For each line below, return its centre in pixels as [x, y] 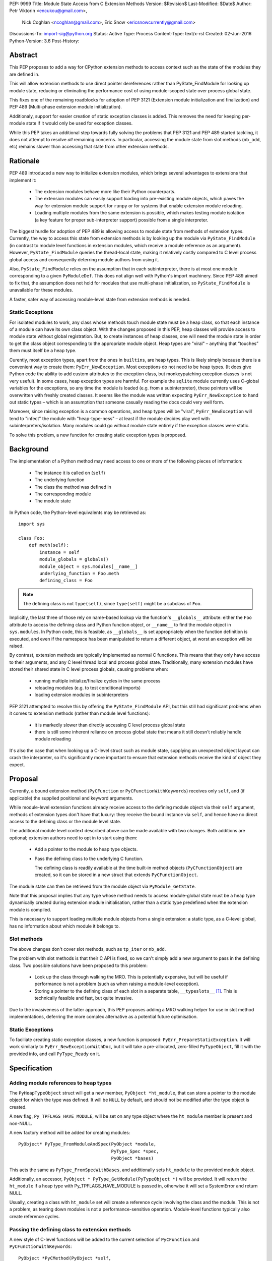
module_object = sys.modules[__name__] [89, 566]
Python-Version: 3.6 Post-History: [44, 41]
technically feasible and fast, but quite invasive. [84, 998]
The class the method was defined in [73, 487]
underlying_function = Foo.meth [79, 573]
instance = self [59, 552]
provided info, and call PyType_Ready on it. [55, 1054]
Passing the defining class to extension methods [70, 1229]
